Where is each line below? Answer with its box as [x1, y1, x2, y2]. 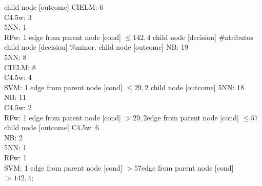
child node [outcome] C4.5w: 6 [4, 122, 99, 133]
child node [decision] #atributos [153, 31, 253, 42]
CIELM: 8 [4, 61, 36, 72]
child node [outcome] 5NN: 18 [150, 81, 244, 92]
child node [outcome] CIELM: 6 [4, 2, 104, 12]
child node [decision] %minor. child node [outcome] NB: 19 [4, 42, 188, 52]
